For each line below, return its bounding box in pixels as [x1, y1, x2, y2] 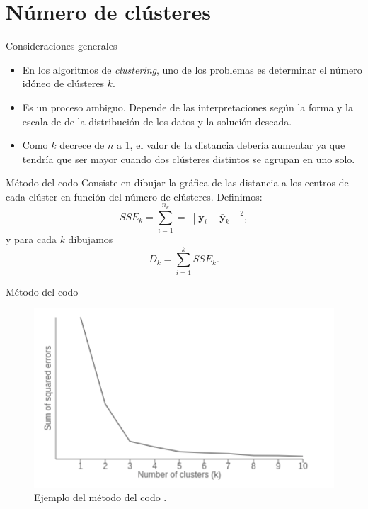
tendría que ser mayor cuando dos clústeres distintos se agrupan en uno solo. [22, 151, 355, 166]
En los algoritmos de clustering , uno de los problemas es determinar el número [22, 62, 362, 77]
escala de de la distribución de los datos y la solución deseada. [22, 113, 292, 128]
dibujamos [68, 232, 113, 246]
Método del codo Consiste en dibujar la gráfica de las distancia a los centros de [6, 175, 349, 190]
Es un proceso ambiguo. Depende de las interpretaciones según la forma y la [22, 99, 353, 114]
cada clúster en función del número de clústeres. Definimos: [6, 189, 263, 203]
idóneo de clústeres [22, 76, 105, 91]
